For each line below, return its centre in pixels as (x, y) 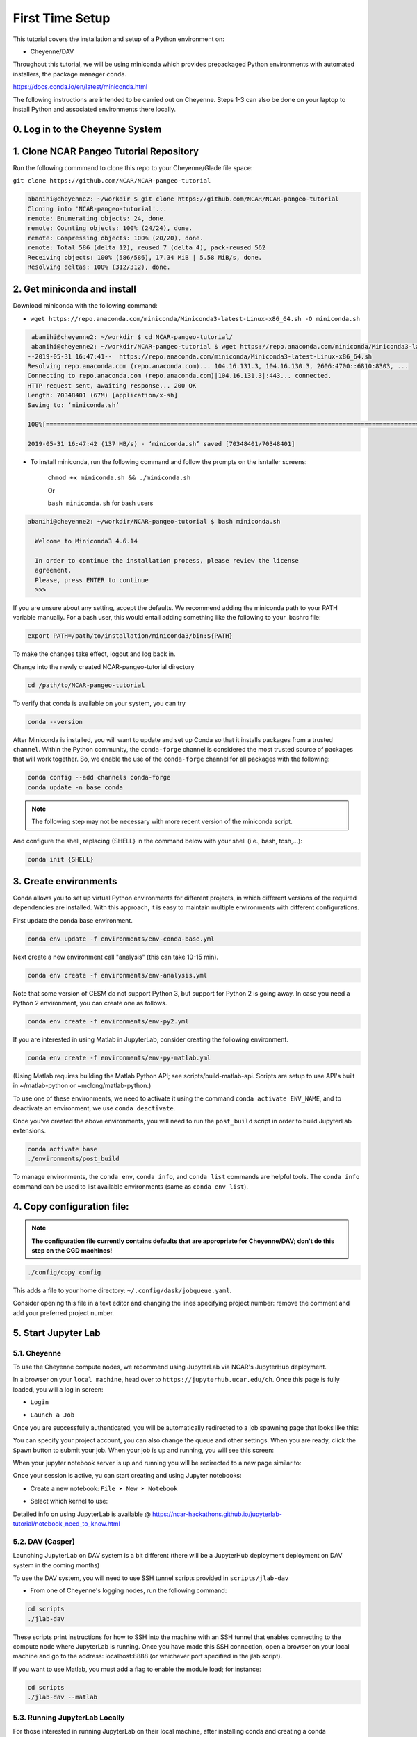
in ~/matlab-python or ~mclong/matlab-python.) (82, 1086)
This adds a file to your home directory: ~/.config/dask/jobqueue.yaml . (122, 1290)
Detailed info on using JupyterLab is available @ (82, 1514)
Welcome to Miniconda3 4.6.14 (87, 541)
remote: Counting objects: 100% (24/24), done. (110, 228)
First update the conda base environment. (73, 920)
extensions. (30, 1131)
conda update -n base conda (75, 787)
